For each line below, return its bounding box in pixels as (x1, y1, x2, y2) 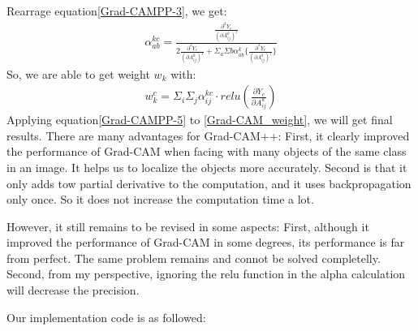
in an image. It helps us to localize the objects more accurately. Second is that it (6, 158, 407, 175)
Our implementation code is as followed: (6, 308, 206, 325)
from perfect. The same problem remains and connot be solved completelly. (6, 249, 381, 266)
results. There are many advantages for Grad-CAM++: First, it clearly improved (6, 127, 410, 144)
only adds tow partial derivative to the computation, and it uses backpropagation (6, 174, 412, 191)
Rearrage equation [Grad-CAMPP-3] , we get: (6, 2, 227, 19)
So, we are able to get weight (6, 65, 150, 82)
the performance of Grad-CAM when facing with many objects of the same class (6, 143, 407, 160)
